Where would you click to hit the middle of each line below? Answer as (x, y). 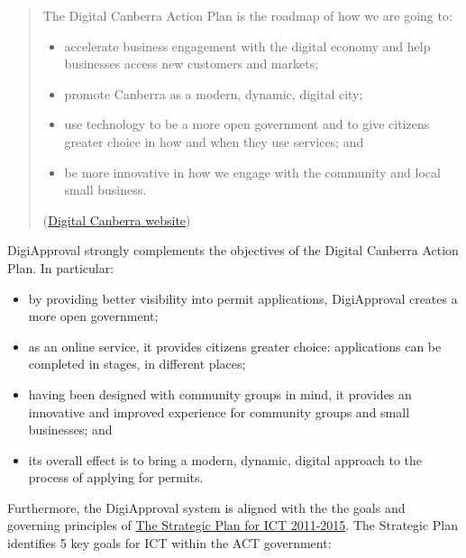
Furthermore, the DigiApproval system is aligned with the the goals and (206, 507)
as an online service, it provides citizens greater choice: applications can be (235, 346)
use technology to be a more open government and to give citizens (247, 124)
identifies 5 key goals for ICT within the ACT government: (169, 543)
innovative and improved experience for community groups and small (219, 412)
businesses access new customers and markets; (192, 64)
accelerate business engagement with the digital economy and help (247, 46)
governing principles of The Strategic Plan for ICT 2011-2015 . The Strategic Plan (233, 525)
